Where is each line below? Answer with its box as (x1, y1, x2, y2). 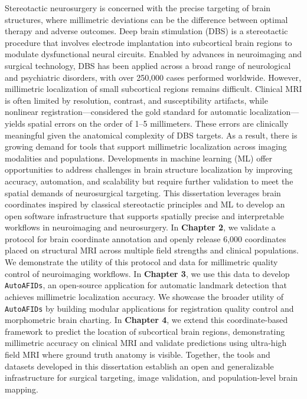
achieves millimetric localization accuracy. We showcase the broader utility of (5, 290, 284, 302)
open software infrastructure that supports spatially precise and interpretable (5, 209, 284, 222)
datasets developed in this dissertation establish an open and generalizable (5, 360, 274, 372)
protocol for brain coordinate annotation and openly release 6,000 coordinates (5, 232, 286, 245)
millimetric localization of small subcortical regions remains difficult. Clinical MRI (5, 83, 302, 95)
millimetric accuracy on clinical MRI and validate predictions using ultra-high (5, 337, 287, 349)
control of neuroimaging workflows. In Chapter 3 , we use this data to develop (5, 267, 290, 279)
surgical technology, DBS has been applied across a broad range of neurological (5, 59, 291, 71)
